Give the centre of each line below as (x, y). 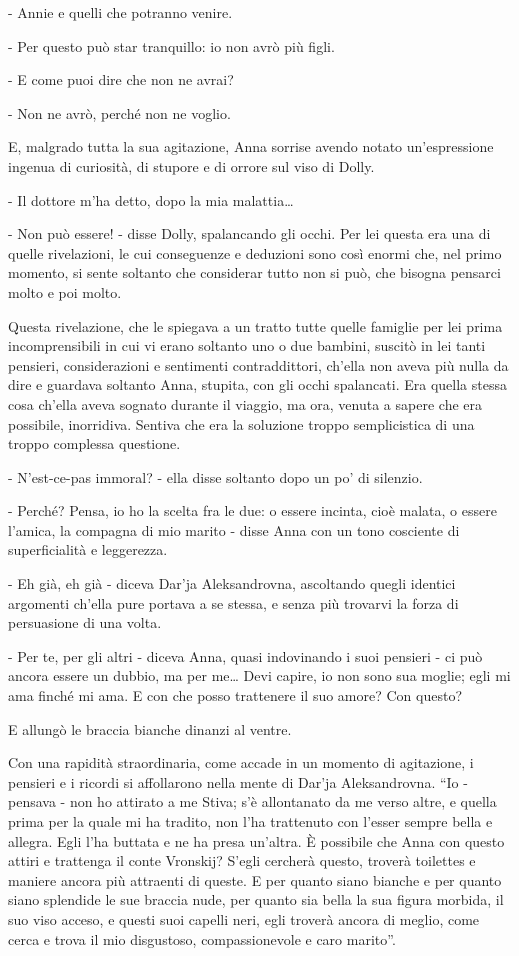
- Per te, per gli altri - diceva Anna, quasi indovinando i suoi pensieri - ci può (245, 655)
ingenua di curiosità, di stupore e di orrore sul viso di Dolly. (191, 165)
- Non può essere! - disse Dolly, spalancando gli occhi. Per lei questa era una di (249, 233)
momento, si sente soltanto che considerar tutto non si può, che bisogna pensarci (254, 272)
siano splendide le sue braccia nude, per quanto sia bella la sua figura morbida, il (256, 899)
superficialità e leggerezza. (88, 549)
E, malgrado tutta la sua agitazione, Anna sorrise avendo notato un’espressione (251, 146)
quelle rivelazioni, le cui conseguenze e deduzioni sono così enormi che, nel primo (255, 252)
